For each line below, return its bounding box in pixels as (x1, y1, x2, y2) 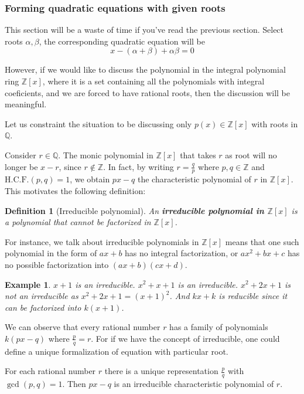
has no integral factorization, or (125, 247, 238, 259)
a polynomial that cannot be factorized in (5, 216, 151, 228)
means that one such (225, 235, 299, 247)
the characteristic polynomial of (137, 173, 251, 185)
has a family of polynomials (169, 321, 268, 333)
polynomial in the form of (5, 247, 97, 259)
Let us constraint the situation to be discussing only (5, 117, 192, 130)
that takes (180, 148, 216, 161)
